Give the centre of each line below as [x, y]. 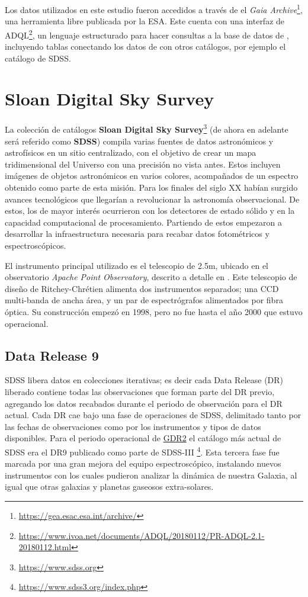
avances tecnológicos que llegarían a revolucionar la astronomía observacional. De [152, 199]
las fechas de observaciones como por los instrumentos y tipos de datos [133, 426]
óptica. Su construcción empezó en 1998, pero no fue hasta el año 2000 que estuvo [154, 311]
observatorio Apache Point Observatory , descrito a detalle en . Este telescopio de [151, 277]
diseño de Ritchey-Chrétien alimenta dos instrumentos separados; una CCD [142, 288]
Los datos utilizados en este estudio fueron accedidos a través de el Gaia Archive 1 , [154, 9]
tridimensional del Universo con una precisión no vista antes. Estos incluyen [143, 164]
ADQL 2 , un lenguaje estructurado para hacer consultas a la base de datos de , [147, 34]
